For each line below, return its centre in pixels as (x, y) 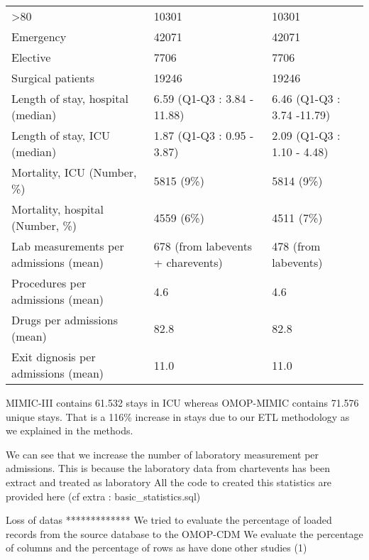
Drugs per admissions (65, 320)
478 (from (296, 246)
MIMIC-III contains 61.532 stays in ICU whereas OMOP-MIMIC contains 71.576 (182, 402)
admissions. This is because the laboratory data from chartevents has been (168, 468)
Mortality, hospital (57, 209)
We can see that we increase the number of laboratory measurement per (163, 454)
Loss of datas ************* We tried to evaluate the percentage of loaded (169, 520)
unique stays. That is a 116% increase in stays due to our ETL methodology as (178, 416)
